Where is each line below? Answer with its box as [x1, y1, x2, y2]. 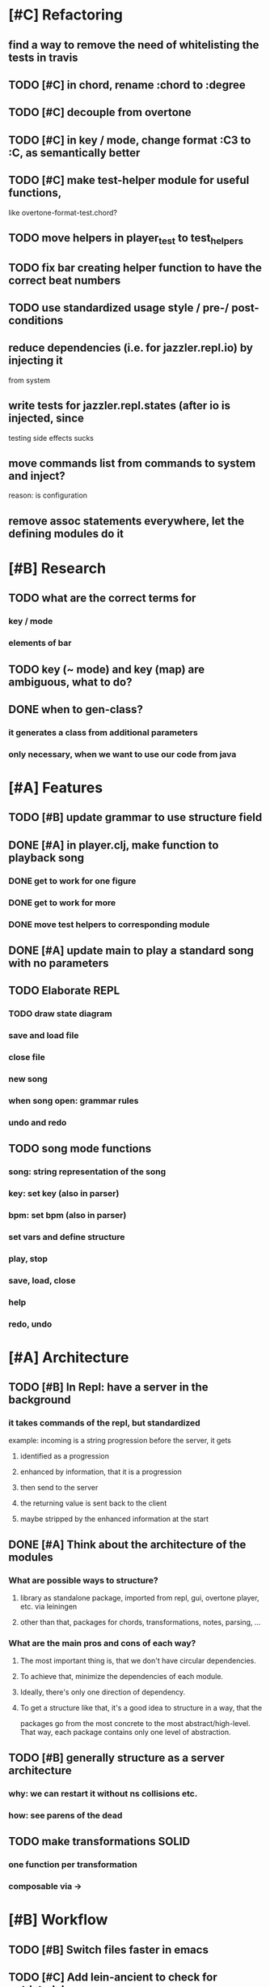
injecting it [8, 354, 63, 368]
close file [8, 1052, 46, 1063]
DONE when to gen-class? [8, 703, 144, 716]
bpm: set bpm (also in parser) [8, 1210, 127, 1220]
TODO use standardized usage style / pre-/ [8, 301, 230, 314]
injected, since [8, 412, 85, 425]
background [8, 1393, 71, 1407]
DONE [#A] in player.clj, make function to [8, 838, 219, 852]
